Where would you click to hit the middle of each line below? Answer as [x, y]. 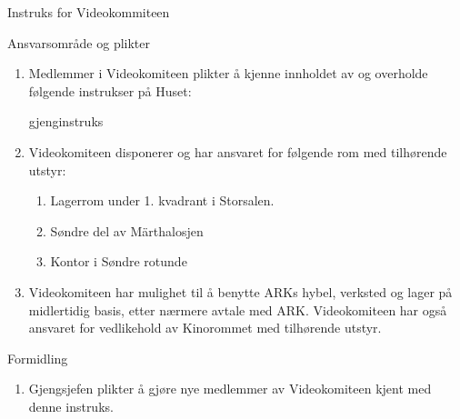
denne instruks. [71, 406]
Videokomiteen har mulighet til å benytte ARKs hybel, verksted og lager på [240, 291]
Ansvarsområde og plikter [79, 42]
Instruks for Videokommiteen [89, 12]
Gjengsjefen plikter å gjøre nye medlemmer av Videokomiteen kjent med [230, 389]
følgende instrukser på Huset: [110, 90]
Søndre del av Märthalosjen [127, 230]
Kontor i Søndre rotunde [119, 261]
